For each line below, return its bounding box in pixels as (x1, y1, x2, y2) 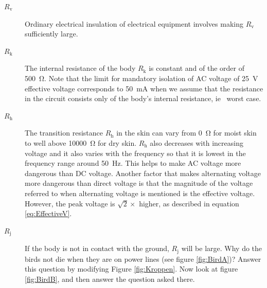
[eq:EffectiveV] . (25, 208, 72, 219)
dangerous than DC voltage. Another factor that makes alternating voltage (25, 167, 261, 178)
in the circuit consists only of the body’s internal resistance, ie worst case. (25, 93, 261, 104)
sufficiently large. (25, 28, 78, 39)
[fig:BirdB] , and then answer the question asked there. (25, 273, 195, 284)
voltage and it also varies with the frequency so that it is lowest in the (25, 147, 246, 158)
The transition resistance (25, 127, 103, 138)
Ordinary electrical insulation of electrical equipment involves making (25, 18, 243, 29)
